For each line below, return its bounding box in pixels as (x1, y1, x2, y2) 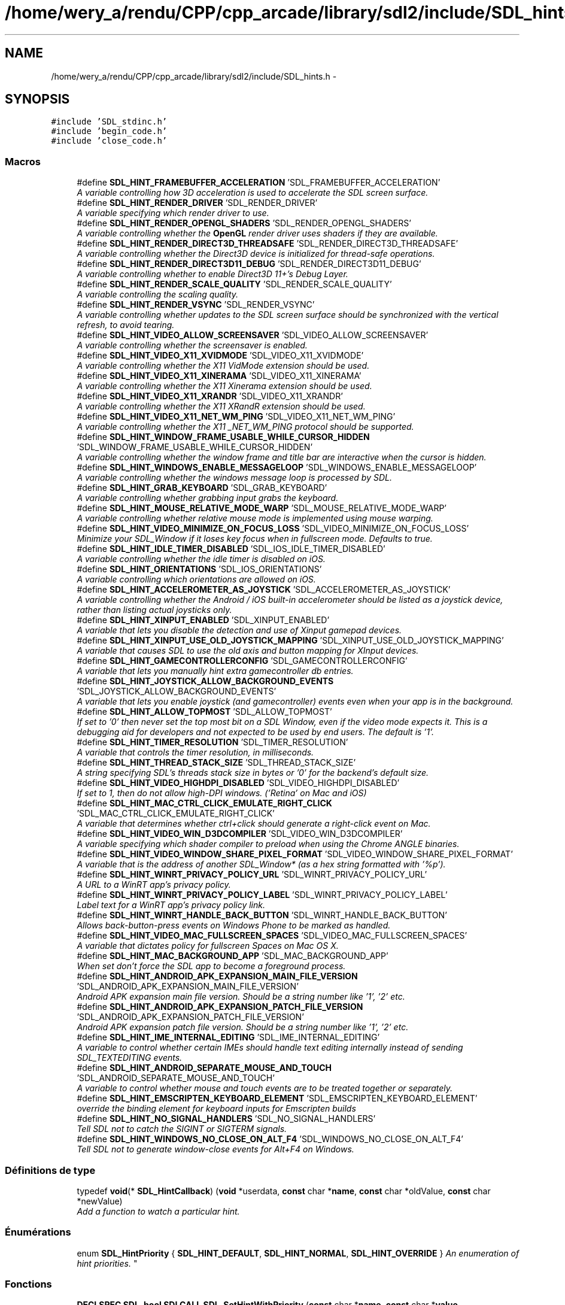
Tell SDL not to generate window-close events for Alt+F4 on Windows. (77, 1144, 354, 1155)
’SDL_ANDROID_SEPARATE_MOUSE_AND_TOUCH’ (77, 1073, 275, 1084)
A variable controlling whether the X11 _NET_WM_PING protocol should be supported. (77, 421, 414, 432)
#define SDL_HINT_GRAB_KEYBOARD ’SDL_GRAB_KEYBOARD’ (77, 482, 327, 493)
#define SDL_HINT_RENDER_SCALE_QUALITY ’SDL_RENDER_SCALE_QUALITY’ (77, 279, 392, 290)
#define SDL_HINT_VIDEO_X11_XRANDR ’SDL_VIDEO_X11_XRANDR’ (77, 391, 343, 402)
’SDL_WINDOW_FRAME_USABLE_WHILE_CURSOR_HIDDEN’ (77, 442, 313, 453)
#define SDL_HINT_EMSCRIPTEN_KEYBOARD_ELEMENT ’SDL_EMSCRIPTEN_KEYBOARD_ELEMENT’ (77, 1093, 478, 1104)
